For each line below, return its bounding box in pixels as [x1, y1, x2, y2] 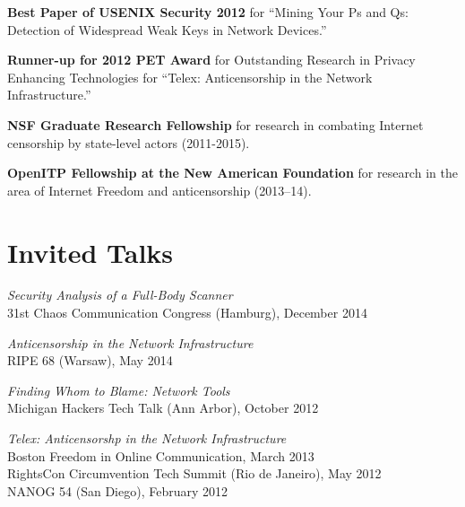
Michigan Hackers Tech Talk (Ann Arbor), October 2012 [7, 398, 319, 417]
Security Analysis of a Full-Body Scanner [7, 285, 233, 304]
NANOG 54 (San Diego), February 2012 [7, 481, 228, 500]
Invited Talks [7, 233, 174, 270]
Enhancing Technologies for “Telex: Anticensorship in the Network [7, 67, 373, 86]
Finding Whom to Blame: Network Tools [7, 380, 230, 399]
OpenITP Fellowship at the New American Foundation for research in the [7, 163, 458, 182]
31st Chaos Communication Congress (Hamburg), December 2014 [7, 303, 367, 322]
